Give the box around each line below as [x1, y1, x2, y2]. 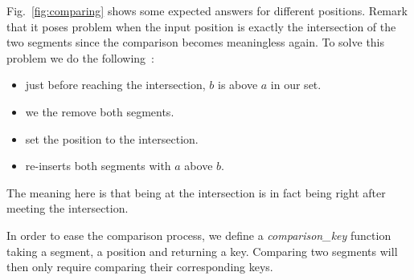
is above [218, 76, 258, 93]
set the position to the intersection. [25, 130, 199, 147]
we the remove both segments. [25, 103, 174, 120]
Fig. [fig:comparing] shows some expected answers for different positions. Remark [6, 2, 408, 18]
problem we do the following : [6, 49, 154, 66]
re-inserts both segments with [25, 157, 171, 174]
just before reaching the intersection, [25, 76, 206, 93]
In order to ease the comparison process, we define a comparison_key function [6, 226, 391, 243]
